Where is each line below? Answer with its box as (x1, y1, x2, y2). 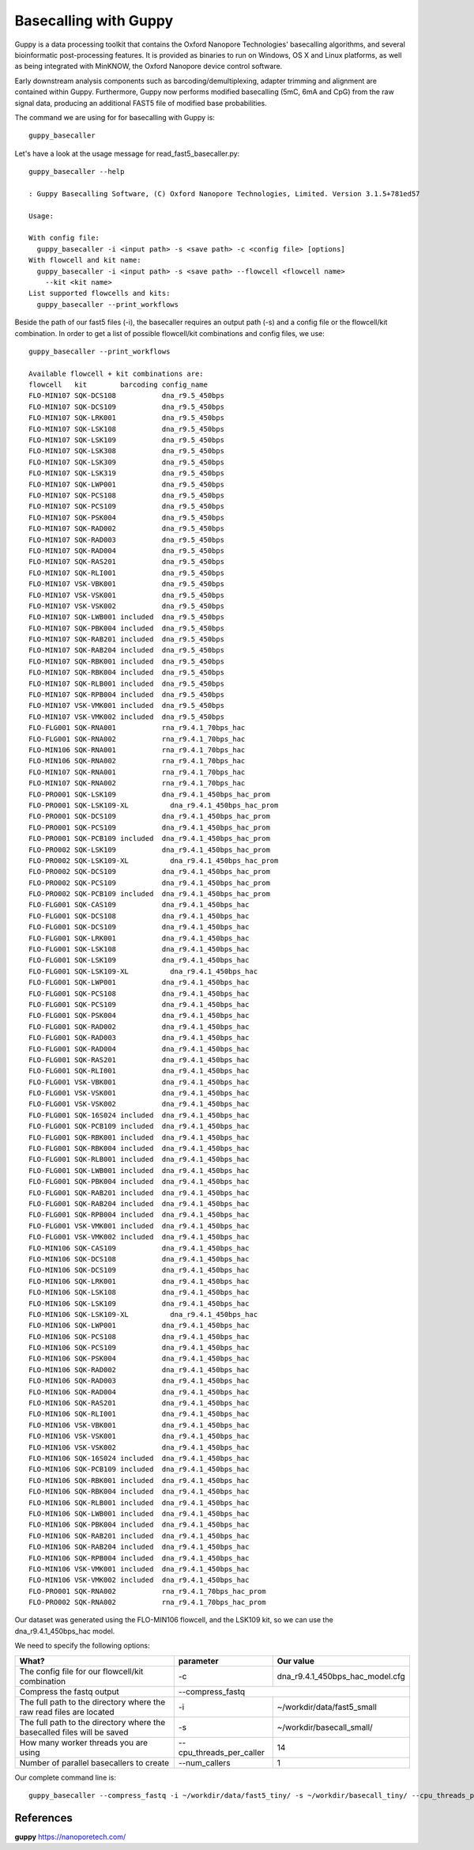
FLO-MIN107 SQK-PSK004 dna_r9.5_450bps (28, 513, 225, 522)
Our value (276, 1655, 315, 1667)
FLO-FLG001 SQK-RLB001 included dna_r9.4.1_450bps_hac (28, 1155, 250, 1164)
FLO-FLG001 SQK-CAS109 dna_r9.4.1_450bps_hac (28, 900, 250, 910)
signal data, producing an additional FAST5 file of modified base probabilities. (14, 98, 268, 108)
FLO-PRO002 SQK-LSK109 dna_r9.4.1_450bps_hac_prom (28, 845, 270, 854)
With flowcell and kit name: (28, 255, 141, 265)
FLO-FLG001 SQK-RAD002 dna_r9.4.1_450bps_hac (28, 1022, 250, 1031)
